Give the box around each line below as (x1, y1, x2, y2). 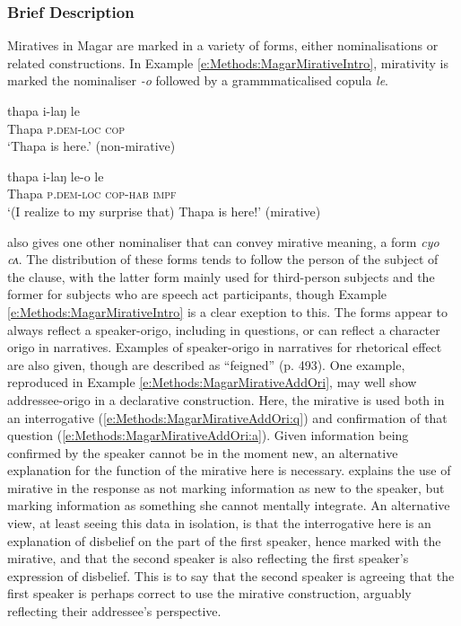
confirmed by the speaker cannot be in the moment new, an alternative (7, 443, 398, 462)
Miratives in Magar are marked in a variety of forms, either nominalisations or (7, 36, 439, 55)
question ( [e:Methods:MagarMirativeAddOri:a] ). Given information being (7, 426, 409, 445)
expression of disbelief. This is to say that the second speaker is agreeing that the (7, 566, 455, 585)
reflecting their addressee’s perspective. (7, 602, 222, 621)
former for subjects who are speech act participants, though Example (7, 285, 387, 304)
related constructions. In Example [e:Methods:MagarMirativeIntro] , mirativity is (7, 53, 448, 72)
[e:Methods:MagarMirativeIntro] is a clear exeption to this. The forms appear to (7, 302, 448, 321)
